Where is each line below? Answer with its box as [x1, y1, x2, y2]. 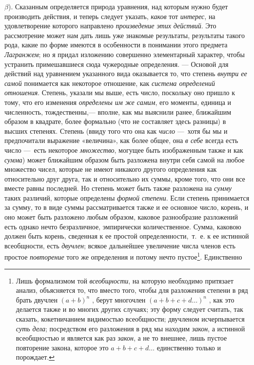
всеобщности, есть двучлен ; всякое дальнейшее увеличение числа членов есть [4, 240, 235, 250]
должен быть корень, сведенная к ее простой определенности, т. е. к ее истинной [4, 231, 249, 241]
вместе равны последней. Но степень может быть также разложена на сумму [4, 183, 232, 193]
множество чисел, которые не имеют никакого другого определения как [4, 164, 217, 174]
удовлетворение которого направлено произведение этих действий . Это [4, 20, 216, 31]
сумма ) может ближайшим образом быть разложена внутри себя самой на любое [4, 154, 245, 164]
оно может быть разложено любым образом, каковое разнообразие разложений [4, 212, 238, 222]
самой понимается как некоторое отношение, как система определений [4, 78, 215, 88]
